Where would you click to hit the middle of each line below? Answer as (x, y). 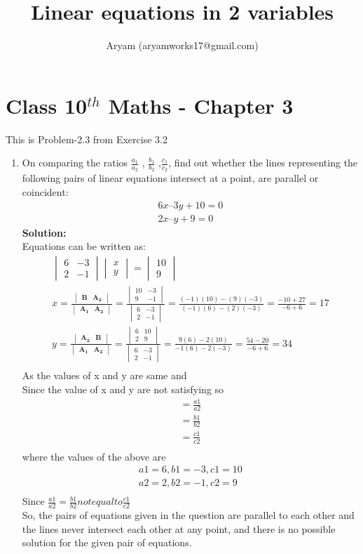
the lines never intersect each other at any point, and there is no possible (179, 528)
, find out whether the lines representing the (263, 163)
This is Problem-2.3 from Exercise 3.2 (87, 139)
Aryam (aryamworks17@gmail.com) (182, 45)
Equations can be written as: (84, 246)
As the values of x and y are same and (104, 375)
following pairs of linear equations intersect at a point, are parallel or (170, 178)
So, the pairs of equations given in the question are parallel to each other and (188, 515)
